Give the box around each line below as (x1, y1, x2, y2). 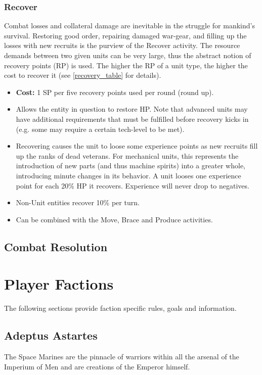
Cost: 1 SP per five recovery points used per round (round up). (16, 86, 214, 97)
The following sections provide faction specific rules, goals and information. (4, 303, 237, 313)
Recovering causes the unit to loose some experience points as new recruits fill (16, 140, 258, 151)
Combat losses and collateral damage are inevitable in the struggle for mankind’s (4, 20, 255, 31)
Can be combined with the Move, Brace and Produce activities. (16, 214, 213, 224)
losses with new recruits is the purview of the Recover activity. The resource (4, 40, 240, 51)
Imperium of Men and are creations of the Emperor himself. (4, 361, 190, 371)
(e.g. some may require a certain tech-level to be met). (16, 123, 185, 134)
